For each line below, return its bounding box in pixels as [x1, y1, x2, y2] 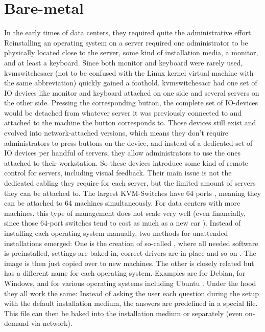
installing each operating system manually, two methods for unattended [4, 228, 228, 238]
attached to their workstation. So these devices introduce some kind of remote [4, 157, 248, 168]
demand [4, 318, 29, 328]
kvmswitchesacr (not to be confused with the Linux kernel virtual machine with [4, 67, 254, 78]
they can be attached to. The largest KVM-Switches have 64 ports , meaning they [4, 187, 261, 198]
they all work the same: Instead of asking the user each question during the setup [4, 287, 259, 298]
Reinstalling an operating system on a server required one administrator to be [4, 37, 248, 48]
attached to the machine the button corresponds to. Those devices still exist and [4, 117, 256, 128]
